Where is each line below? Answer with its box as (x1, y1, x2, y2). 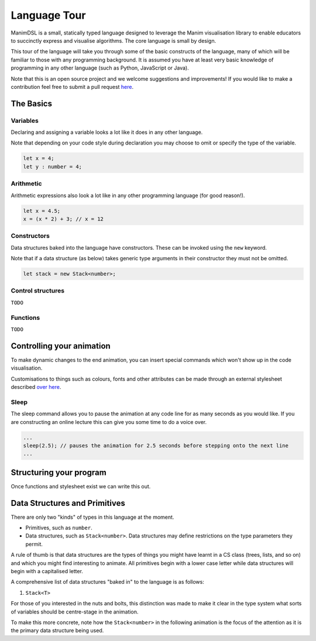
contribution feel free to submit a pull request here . (11, 83, 134, 90)
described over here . (11, 383, 61, 390)
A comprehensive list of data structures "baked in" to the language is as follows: (11, 578, 204, 585)
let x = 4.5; (23, 208, 61, 214)
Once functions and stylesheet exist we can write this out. (11, 483, 151, 490)
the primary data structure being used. (11, 627, 104, 634)
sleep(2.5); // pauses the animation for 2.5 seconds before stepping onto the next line (23, 442, 289, 449)
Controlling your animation (11, 341, 111, 351)
